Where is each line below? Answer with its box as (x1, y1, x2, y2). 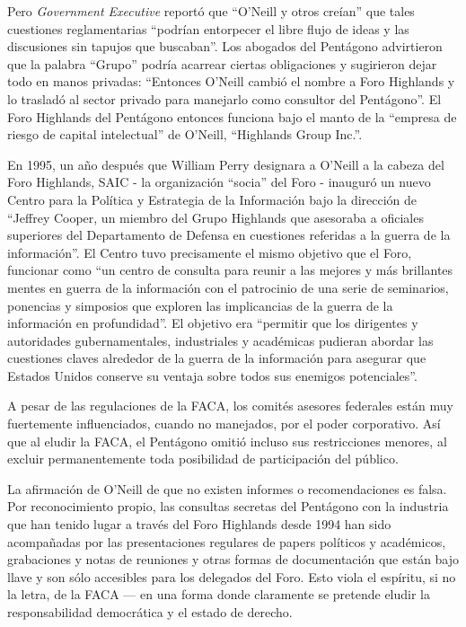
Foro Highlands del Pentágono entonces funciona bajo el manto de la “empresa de (7, 107, 457, 126)
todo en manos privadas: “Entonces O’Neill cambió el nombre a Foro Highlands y (7, 72, 455, 91)
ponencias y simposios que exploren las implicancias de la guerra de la (7, 296, 393, 314)
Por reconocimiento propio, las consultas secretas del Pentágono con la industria (7, 497, 449, 516)
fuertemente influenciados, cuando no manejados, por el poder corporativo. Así (7, 414, 441, 433)
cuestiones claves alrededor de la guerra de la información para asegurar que (7, 349, 426, 367)
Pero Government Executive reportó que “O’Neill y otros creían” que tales (7, 2, 415, 20)
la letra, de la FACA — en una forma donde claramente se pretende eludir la (7, 585, 431, 604)
